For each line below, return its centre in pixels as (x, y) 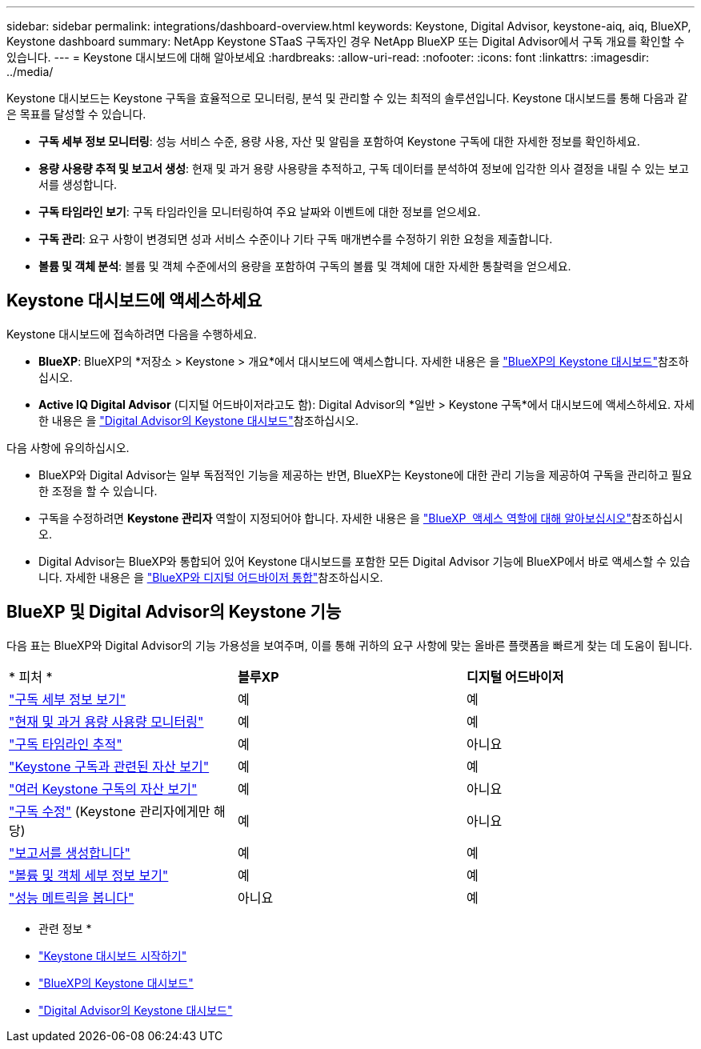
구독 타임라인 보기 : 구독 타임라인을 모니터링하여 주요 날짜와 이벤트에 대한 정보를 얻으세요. (260, 212)
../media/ (30, 72)
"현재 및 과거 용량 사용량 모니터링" (106, 721)
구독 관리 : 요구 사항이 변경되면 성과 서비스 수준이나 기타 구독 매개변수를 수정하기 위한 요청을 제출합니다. (296, 239)
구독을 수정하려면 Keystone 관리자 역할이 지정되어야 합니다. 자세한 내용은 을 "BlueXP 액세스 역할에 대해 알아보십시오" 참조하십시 (361, 518)
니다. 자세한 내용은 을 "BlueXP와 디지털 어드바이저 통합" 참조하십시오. (211, 577)
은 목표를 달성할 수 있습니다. (76, 114)
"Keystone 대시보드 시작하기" (113, 955)
